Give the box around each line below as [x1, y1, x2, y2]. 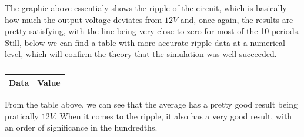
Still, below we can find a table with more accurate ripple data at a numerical [5, 36, 285, 48]
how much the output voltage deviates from [5, 13, 162, 25]
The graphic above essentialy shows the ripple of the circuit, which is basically [5, 2, 287, 14]
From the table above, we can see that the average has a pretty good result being [5, 98, 298, 111]
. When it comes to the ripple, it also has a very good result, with [54, 109, 292, 122]
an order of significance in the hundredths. [5, 121, 158, 133]
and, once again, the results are [180, 13, 293, 25]
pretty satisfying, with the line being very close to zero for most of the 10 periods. [5, 25, 300, 37]
